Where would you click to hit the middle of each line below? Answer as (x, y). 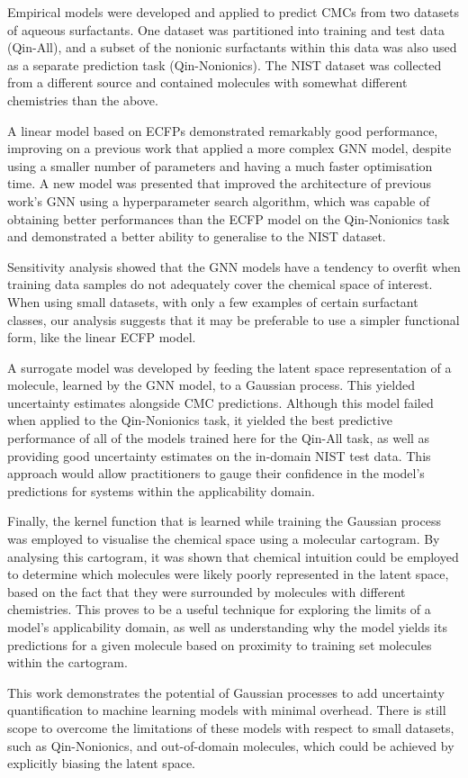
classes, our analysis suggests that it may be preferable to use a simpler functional (234, 319)
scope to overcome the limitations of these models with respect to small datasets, (231, 727)
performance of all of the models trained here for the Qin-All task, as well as (219, 438)
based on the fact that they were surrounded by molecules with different (207, 591)
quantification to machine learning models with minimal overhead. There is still (227, 710)
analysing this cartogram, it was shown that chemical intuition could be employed (233, 556)
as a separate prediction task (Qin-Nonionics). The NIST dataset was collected (225, 64)
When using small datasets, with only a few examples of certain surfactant (213, 301)
